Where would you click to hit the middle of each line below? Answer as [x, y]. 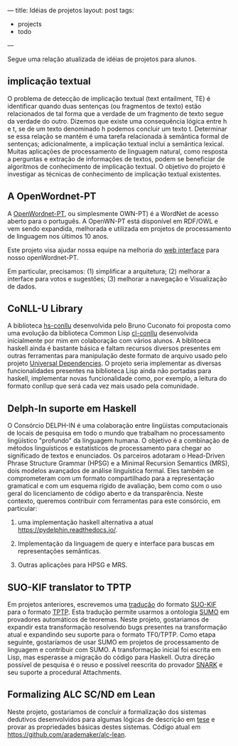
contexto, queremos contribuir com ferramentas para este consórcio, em [114, 501]
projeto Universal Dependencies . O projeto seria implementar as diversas [114, 363]
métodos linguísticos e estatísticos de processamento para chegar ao [109, 448]
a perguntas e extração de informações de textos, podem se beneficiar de [116, 158]
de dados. [22, 286]
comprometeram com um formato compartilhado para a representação [111, 478]
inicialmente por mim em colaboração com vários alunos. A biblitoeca [109, 341]
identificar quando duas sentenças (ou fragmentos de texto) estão [104, 106]
